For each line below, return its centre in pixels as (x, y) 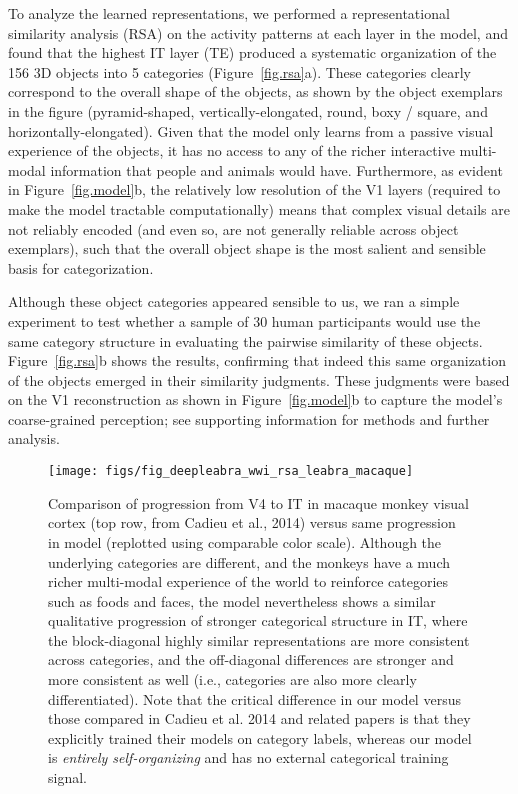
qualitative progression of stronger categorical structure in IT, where (258, 620)
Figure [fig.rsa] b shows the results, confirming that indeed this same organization (257, 360)
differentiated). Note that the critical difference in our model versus (254, 698)
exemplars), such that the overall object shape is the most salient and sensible (247, 248)
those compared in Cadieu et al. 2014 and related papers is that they (259, 718)
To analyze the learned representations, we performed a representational (229, 13)
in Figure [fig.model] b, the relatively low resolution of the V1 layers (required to (254, 189)
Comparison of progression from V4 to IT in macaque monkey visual (258, 502)
